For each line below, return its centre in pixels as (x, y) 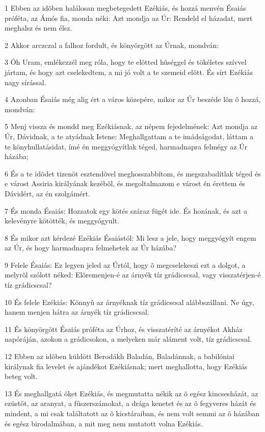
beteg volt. (21, 376)
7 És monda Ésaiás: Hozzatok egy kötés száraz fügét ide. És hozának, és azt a (126, 210)
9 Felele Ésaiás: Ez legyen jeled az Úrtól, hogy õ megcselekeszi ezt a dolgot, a (125, 264)
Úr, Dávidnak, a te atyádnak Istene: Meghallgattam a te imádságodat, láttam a (129, 136)
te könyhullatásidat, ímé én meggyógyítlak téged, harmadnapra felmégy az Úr (126, 146)
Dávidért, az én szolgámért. (47, 193)
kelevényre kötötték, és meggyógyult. (62, 221)
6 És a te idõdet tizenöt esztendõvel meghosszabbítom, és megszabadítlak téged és (133, 173)
